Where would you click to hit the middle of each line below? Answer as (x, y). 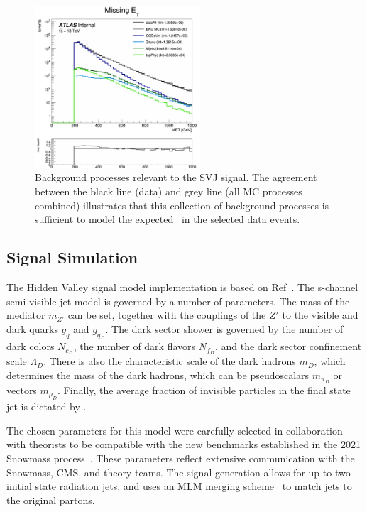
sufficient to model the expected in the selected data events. (168, 219)
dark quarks (32, 328)
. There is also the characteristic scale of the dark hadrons (170, 361)
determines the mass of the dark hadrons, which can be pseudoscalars (158, 375)
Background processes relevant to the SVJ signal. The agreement (176, 177)
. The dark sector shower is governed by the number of (224, 328)
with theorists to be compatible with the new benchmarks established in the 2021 (183, 444)
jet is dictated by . (46, 407)
